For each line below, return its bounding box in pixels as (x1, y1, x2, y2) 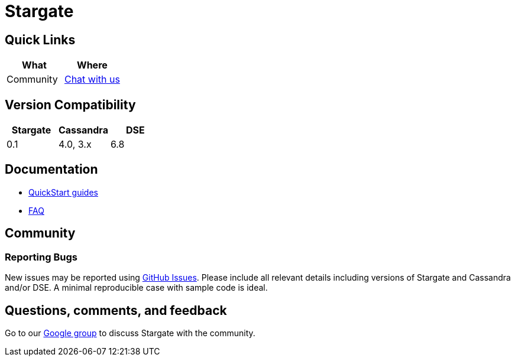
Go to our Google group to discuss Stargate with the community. (5, 327, 255, 338)
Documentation (5, 162, 98, 177)
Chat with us (64, 73, 120, 86)
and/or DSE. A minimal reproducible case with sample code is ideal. (5, 282, 268, 293)
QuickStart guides (28, 187, 98, 197)
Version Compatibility (5, 97, 136, 112)
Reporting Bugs (5, 251, 77, 263)
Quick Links (5, 32, 76, 47)
